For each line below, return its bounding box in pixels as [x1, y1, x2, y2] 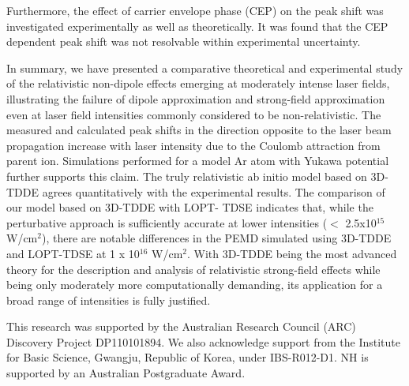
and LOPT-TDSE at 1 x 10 [6, 245, 140, 261]
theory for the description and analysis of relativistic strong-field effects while [6, 260, 381, 277]
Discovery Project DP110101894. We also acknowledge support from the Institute [6, 333, 401, 350]
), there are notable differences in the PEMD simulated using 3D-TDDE [41, 230, 392, 246]
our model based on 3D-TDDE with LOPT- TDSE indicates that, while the [6, 199, 373, 215]
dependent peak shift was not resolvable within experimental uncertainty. [6, 33, 361, 50]
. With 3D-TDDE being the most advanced [187, 245, 397, 261]
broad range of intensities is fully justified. [6, 291, 211, 308]
